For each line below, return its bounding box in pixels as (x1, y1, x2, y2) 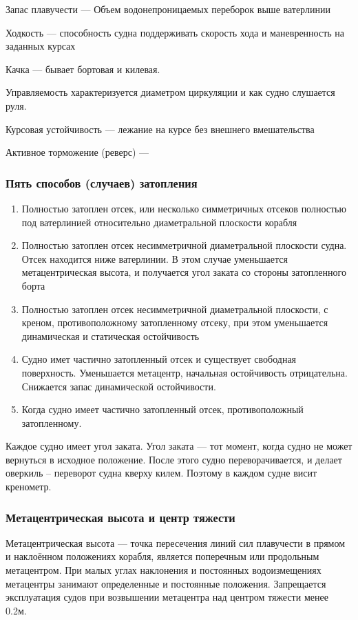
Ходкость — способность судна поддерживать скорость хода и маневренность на (6, 25, 345, 39)
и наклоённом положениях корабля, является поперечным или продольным (6, 549, 319, 563)
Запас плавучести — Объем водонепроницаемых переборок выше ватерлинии (6, 2, 330, 16)
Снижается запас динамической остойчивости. (21, 379, 216, 393)
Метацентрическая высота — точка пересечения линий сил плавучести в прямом (6, 535, 346, 550)
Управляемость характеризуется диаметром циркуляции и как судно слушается (6, 85, 335, 99)
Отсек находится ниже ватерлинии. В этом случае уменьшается (21, 251, 288, 266)
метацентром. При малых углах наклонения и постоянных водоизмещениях (6, 563, 322, 577)
